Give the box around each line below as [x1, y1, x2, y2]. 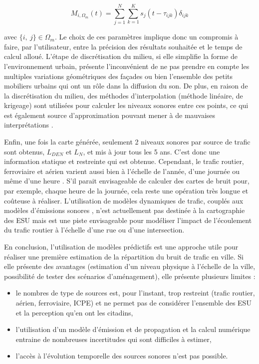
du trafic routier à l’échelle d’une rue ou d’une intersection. [4, 224, 185, 235]
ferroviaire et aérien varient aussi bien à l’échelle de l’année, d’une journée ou [4, 165, 240, 176]
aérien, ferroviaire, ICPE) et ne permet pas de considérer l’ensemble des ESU [15, 297, 252, 307]
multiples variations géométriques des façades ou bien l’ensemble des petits [4, 70, 233, 81]
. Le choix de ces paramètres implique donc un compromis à [54, 31, 239, 42]
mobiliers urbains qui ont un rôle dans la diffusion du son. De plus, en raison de [4, 80, 248, 91]
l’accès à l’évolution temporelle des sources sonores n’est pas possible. [15, 350, 228, 361]
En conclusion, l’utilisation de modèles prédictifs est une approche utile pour [4, 241, 239, 251]
